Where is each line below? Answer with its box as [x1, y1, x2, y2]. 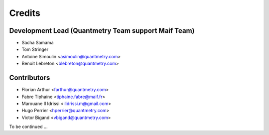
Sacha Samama [21, 40, 54, 46]
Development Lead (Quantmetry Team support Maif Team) [9, 26, 195, 35]
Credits [9, 7, 41, 18]
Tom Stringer [21, 46, 49, 52]
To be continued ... [9, 124, 48, 130]
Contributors [9, 74, 50, 82]
